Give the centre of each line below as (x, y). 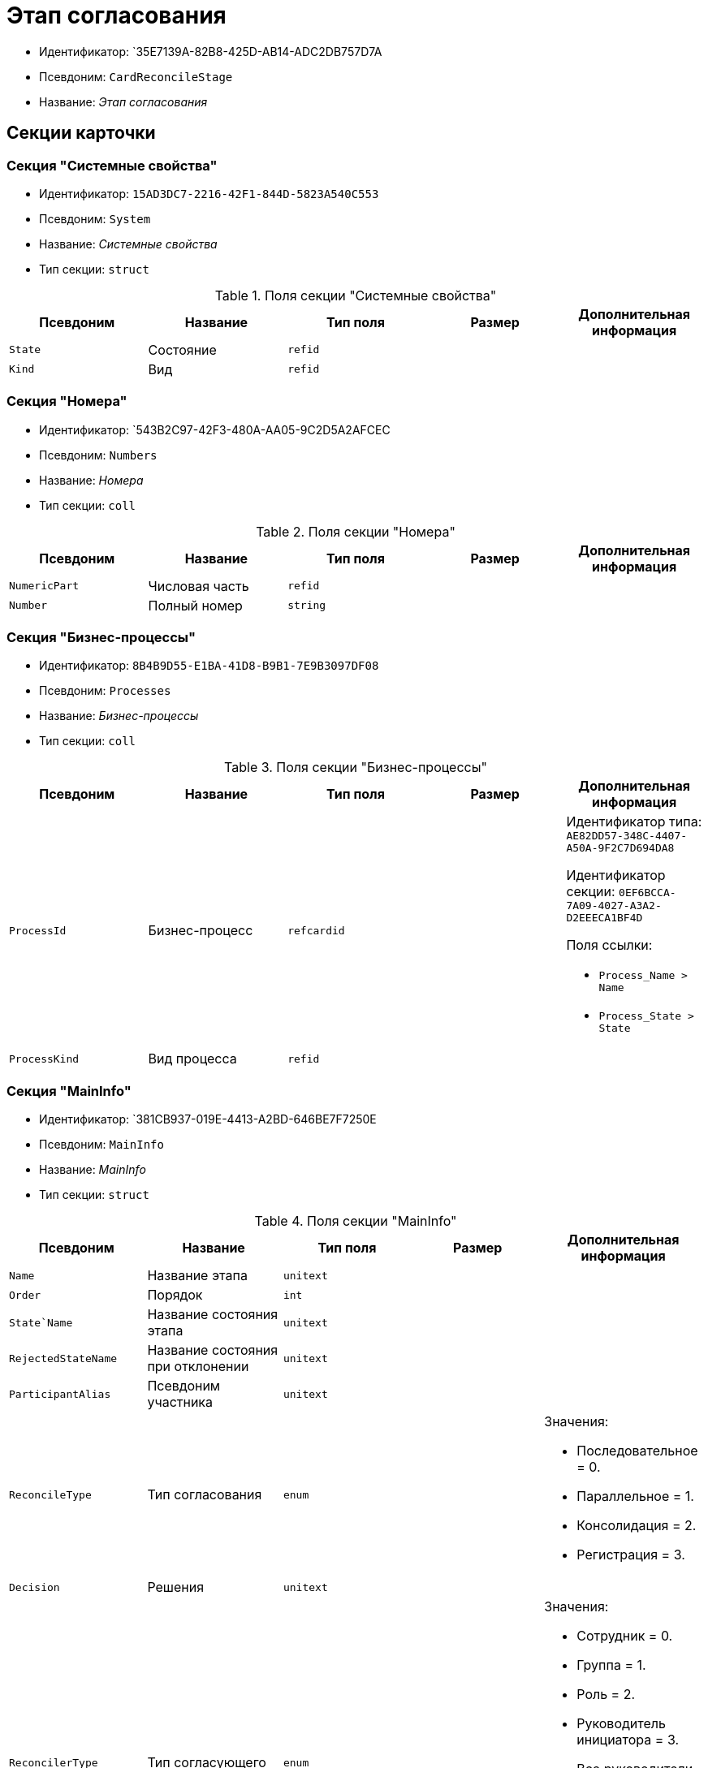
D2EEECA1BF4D (604, 918)
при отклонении (198, 1367)
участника (180, 1402)
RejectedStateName (63, 1358)
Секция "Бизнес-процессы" (101, 638)
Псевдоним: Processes (105, 691)
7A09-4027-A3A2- (614, 906)
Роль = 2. (606, 1695)
